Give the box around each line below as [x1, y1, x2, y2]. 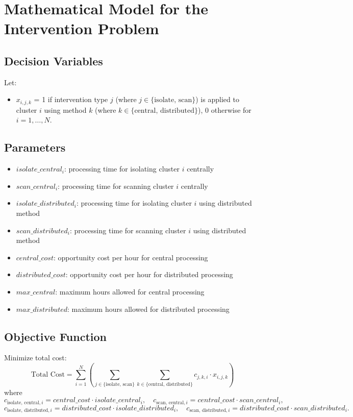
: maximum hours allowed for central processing [55, 286, 205, 297]
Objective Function [4, 328, 107, 344]
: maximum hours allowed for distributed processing [67, 303, 230, 314]
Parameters [4, 139, 66, 155]
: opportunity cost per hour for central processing [53, 252, 208, 262]
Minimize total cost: [4, 352, 67, 363]
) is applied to [195, 94, 239, 105]
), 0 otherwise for [198, 104, 251, 115]
